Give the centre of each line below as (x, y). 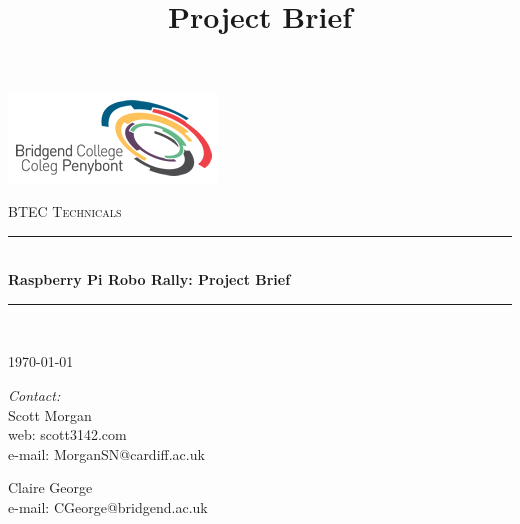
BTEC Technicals (65, 210)
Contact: (34, 394)
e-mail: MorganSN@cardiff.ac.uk (106, 453)
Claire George (50, 487)
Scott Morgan (50, 414)
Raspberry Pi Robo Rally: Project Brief (149, 279)
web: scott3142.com (67, 434)
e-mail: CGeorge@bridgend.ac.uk (108, 506)
